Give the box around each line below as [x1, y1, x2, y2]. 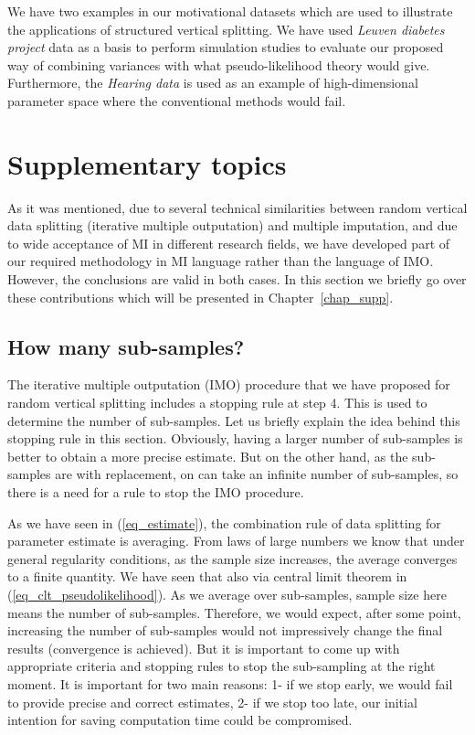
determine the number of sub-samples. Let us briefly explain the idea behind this [7, 410, 460, 430]
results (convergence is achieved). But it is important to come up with [7, 638, 400, 657]
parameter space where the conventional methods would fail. [7, 91, 346, 110]
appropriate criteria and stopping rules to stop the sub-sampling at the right [7, 656, 436, 676]
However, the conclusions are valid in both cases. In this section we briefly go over [7, 270, 467, 289]
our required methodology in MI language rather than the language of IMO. [7, 251, 434, 271]
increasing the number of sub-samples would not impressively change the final [7, 621, 443, 640]
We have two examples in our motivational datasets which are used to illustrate [7, 2, 453, 20]
